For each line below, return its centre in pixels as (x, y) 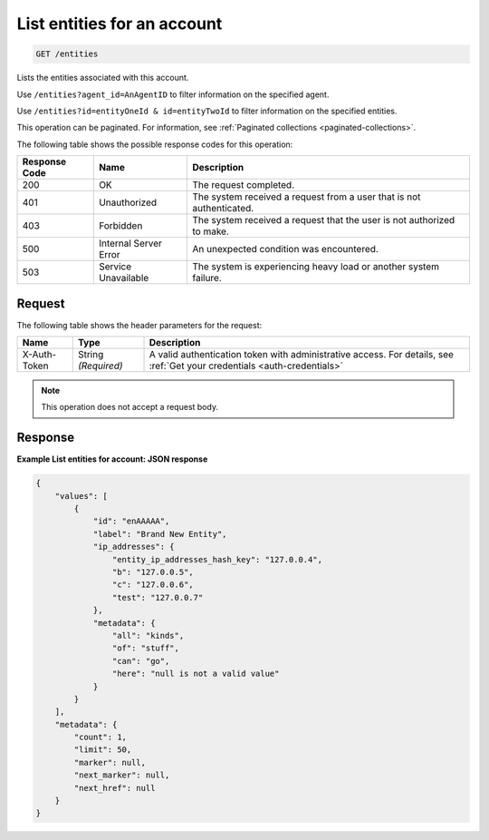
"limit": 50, (103, 750)
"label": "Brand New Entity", (160, 534)
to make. (211, 231)
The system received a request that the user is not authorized (323, 220)
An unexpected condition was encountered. (285, 249)
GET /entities (67, 54)
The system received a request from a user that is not (306, 197)
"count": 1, (100, 737)
